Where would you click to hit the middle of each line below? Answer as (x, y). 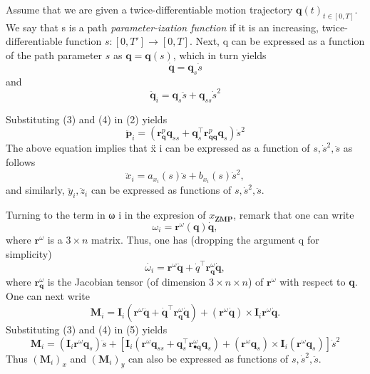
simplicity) (29, 253)
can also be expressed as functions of (208, 358)
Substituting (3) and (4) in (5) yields (87, 329)
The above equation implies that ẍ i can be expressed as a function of (158, 148)
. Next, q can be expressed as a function (277, 41)
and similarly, (35, 190)
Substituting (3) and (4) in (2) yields (87, 119)
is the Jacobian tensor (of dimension (127, 281)
